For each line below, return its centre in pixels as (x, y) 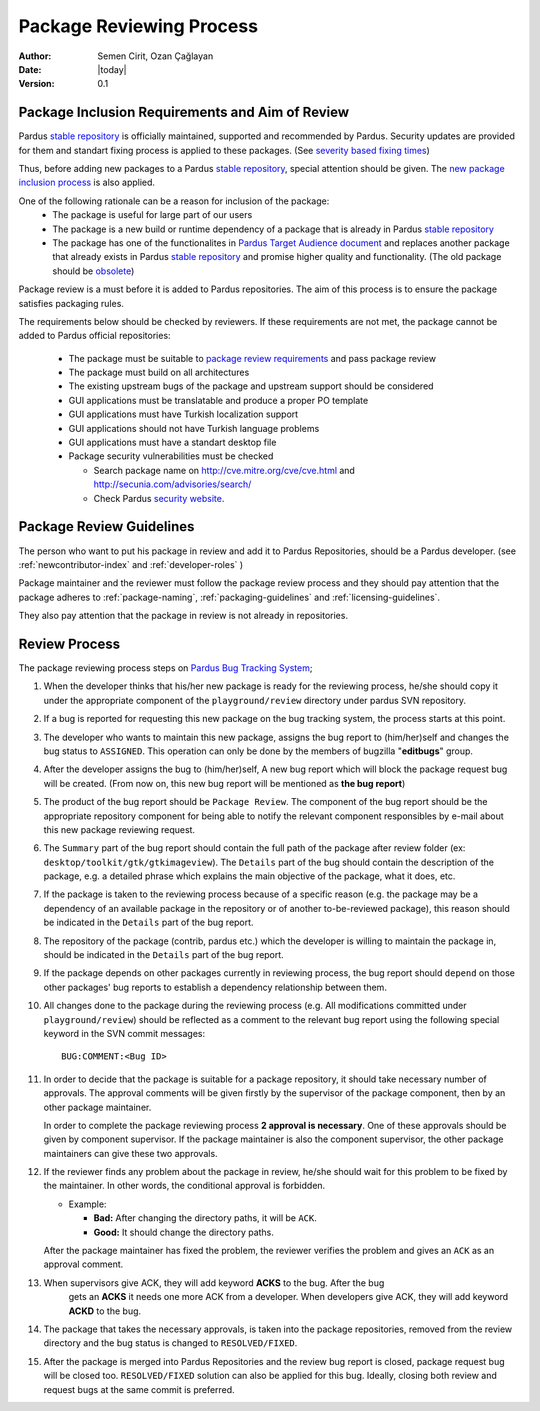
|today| (112, 69)
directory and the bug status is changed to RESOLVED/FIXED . (170, 1343)
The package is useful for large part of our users (152, 215)
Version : (36, 84)
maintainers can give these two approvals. (131, 1153)
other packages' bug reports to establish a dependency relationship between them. (215, 987)
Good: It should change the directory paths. (184, 1232)
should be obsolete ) (93, 271)
